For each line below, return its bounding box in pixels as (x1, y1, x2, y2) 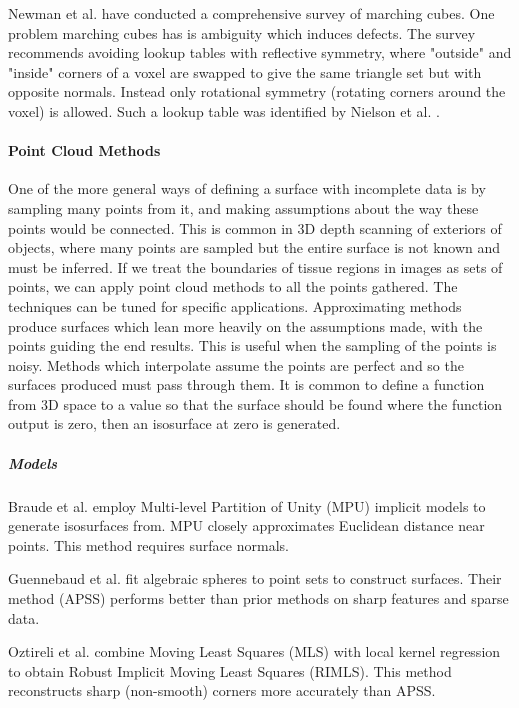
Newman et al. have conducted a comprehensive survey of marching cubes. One (8, 3, 495, 23)
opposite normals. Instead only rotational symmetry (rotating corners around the (8, 81, 506, 102)
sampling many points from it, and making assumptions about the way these (8, 197, 479, 218)
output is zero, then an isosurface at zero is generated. (8, 413, 341, 434)
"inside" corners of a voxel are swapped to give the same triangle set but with (8, 61, 482, 82)
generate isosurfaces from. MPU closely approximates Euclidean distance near (8, 515, 485, 536)
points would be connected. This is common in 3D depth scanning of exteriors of (8, 217, 502, 238)
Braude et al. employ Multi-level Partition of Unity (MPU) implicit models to (8, 495, 486, 516)
